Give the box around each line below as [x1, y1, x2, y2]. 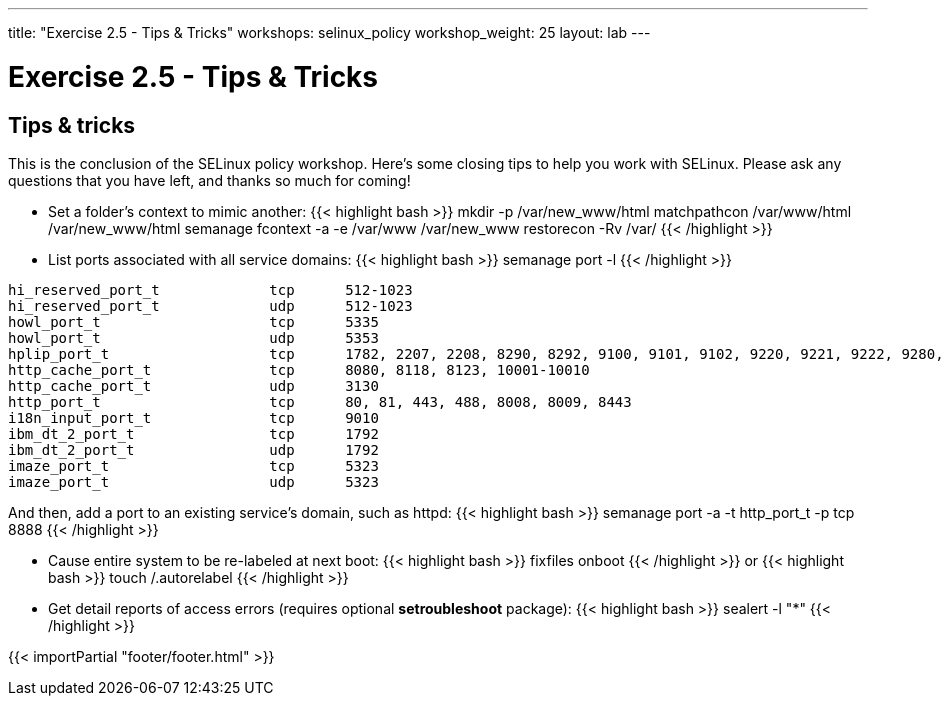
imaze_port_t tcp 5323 [8, 457, 379, 474]
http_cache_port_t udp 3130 [8, 377, 379, 394]
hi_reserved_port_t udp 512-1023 [8, 297, 413, 314]
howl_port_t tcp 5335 [8, 313, 379, 330]
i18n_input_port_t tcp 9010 [8, 409, 379, 426]
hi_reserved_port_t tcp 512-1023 [8, 281, 413, 298]
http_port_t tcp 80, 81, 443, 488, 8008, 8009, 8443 [8, 393, 632, 410]
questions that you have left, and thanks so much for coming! [8, 171, 411, 189]
